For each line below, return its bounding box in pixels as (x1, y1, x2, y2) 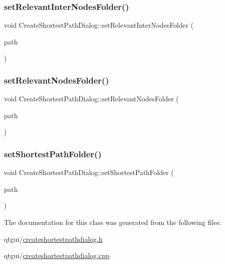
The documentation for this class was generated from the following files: (4, 217, 222, 227)
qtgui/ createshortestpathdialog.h (4, 233, 103, 244)
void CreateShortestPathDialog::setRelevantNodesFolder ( (4, 93, 179, 104)
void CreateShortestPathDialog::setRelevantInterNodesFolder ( (4, 20, 193, 30)
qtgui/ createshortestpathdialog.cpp (4, 250, 110, 261)
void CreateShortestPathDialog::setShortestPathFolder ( (4, 167, 174, 177)
